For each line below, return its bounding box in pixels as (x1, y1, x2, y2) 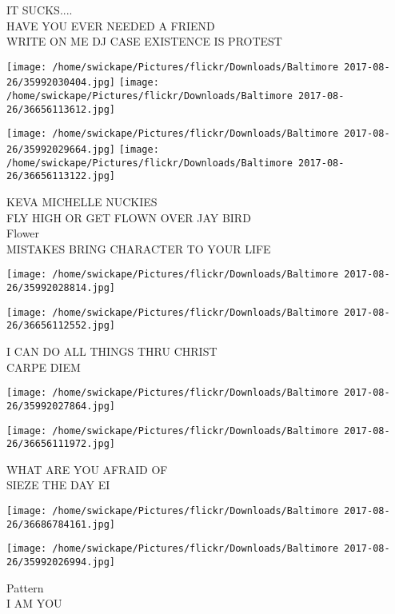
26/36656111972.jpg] (6, 438, 116, 450)
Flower (6, 225, 40, 241)
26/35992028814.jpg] (6, 282, 116, 294)
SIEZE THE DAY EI (6, 476, 110, 493)
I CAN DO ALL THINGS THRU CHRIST (6, 343, 217, 360)
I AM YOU (6, 595, 62, 612)
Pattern (6, 579, 44, 596)
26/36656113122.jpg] (6, 170, 116, 182)
